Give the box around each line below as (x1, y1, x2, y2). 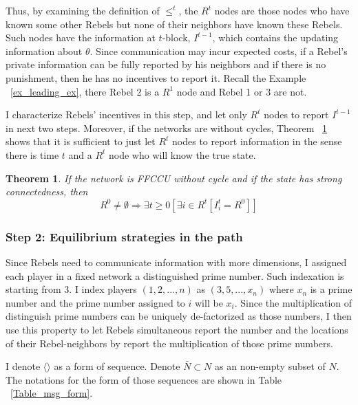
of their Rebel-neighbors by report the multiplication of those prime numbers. (6, 336, 333, 350)
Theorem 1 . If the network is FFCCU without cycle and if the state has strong (6, 171, 342, 185)
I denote (6, 359, 41, 373)
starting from (6, 282, 61, 296)
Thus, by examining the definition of (6, 3, 160, 17)
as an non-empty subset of (215, 359, 326, 373)
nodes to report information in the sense (172, 134, 342, 149)
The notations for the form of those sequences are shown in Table (6, 372, 282, 386)
